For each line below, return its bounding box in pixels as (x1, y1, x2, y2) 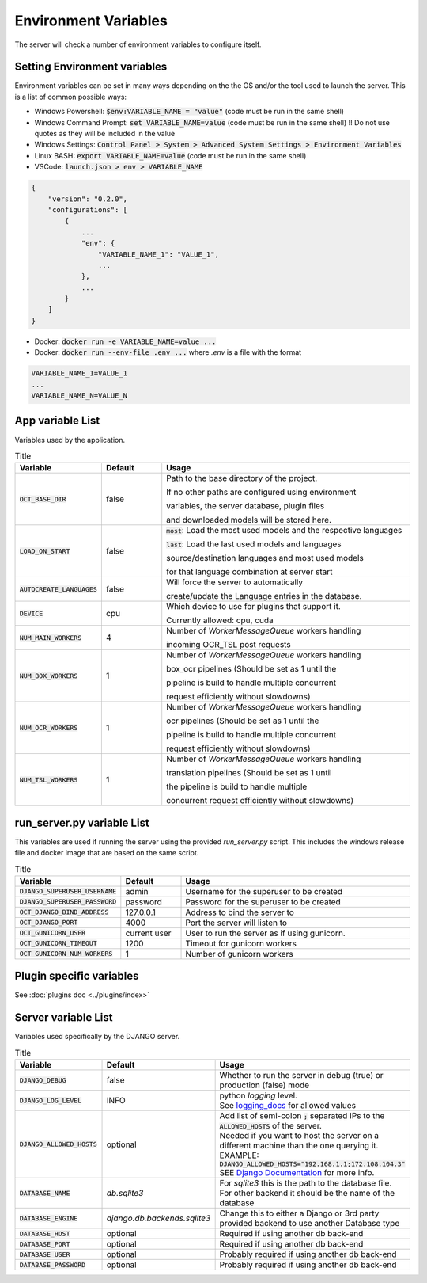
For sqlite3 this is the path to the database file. (219, 1178, 392, 1189)
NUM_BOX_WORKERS (19, 672, 78, 680)
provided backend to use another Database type (219, 1218, 400, 1229)
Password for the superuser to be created (185, 896, 342, 907)
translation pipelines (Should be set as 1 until (166, 767, 332, 779)
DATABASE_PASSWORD (19, 1260, 86, 1269)
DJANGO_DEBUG (19, 1076, 66, 1084)
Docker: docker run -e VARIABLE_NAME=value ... (34, 337, 217, 346)
